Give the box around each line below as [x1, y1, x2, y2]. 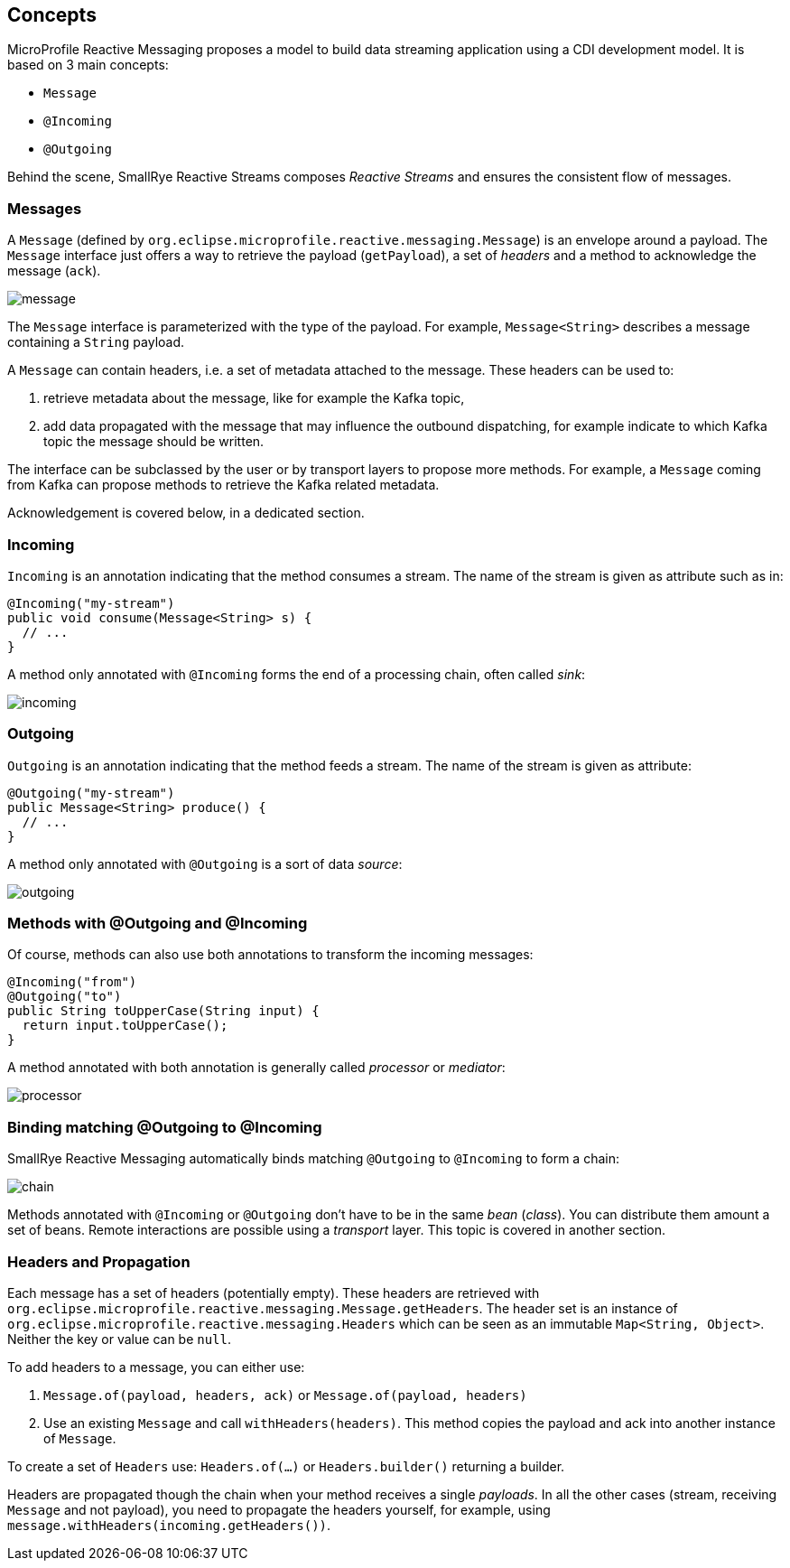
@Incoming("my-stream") [7, 595, 175, 611]
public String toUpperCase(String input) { [7, 1003, 320, 1019]
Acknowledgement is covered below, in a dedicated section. [7, 505, 365, 521]
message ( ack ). [7, 263, 101, 279]
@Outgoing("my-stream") [7, 785, 175, 800]
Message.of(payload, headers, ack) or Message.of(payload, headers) [43, 1386, 527, 1403]
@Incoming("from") [7, 975, 137, 990]
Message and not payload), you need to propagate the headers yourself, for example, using [7, 1501, 551, 1517]
